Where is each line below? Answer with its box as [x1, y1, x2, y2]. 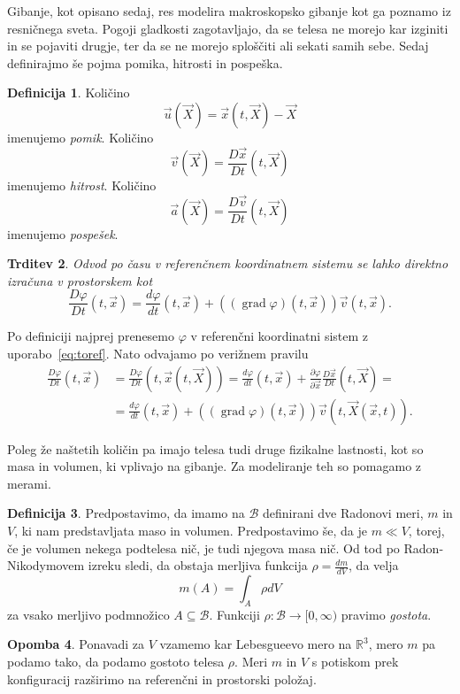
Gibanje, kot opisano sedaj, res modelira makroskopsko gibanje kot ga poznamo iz [7, 2, 451, 19]
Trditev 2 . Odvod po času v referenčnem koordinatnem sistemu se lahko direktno [7, 254, 448, 273]
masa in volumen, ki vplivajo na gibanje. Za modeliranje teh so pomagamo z [7, 457, 422, 475]
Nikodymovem [7, 556, 85, 574]
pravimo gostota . [341, 605, 432, 623]
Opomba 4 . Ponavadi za [7, 635, 144, 653]
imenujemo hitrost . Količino [7, 176, 157, 195]
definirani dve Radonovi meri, [263, 504, 424, 522]
